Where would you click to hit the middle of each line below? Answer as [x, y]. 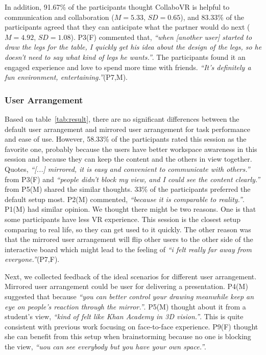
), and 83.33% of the [212, 17]
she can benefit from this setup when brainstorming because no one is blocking [128, 336]
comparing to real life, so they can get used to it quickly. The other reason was [128, 229]
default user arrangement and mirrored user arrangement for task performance [127, 129]
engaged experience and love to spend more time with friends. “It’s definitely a [128, 67]
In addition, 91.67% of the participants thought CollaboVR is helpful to [117, 7]
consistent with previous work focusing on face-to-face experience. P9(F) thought [131, 326]
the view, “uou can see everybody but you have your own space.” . [105, 347]
